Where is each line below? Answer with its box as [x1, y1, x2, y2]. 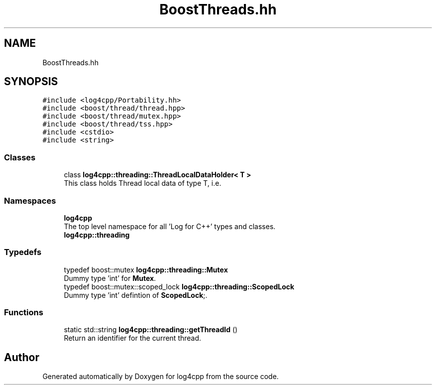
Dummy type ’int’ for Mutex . [64, 273, 156, 282]
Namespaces [4, 195, 56, 206]
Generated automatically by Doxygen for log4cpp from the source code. [42, 372, 279, 381]
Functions [4, 307, 43, 318]
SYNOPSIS [4, 75, 58, 88]
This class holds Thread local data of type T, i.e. [64, 179, 221, 188]
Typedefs [4, 247, 42, 258]
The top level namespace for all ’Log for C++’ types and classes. [64, 222, 276, 231]
